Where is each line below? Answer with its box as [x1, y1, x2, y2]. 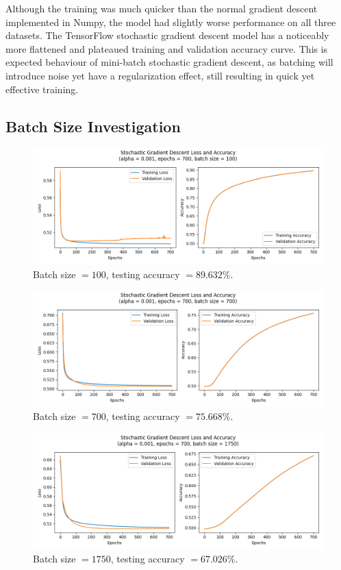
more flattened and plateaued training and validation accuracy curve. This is [5, 41, 328, 55]
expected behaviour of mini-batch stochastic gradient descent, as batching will [5, 55, 333, 69]
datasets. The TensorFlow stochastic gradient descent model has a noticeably [5, 28, 329, 42]
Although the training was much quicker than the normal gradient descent [5, 1, 318, 15]
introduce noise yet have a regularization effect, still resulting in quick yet [5, 68, 315, 82]
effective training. [5, 82, 79, 96]
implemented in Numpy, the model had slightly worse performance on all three [5, 14, 336, 29]
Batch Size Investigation [5, 115, 181, 136]
